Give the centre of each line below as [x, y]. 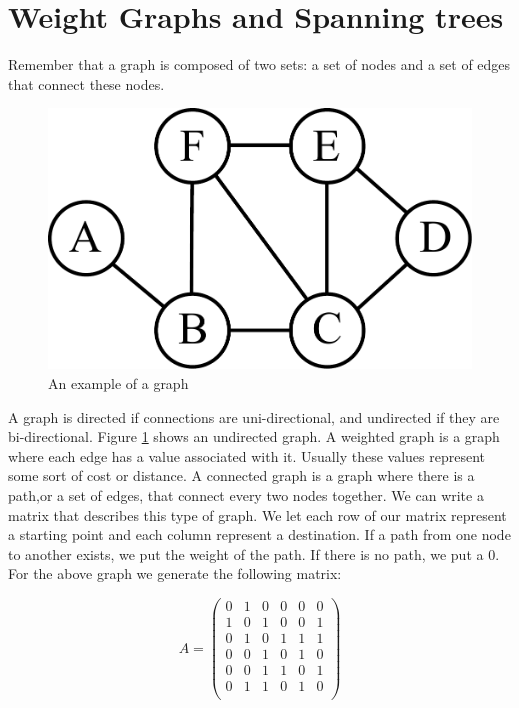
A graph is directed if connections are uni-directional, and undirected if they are [254, 416]
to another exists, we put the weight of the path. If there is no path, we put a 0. [254, 553]
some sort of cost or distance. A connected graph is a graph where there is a [241, 475]
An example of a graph [118, 383]
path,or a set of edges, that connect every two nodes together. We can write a [246, 494]
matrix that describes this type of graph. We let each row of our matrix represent [257, 514]
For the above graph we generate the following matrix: [175, 573]
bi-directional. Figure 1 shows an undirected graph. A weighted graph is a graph [254, 436]
